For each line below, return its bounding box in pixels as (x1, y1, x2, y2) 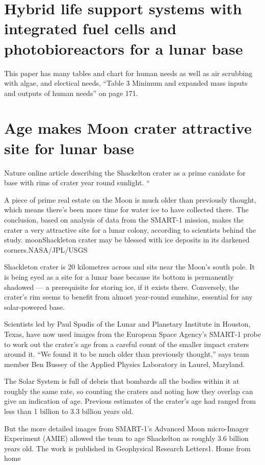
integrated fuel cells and (4, 18, 177, 39)
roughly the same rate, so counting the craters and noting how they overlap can (4, 385, 253, 396)
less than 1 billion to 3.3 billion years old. (4, 406, 134, 417)
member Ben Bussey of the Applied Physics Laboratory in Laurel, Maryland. (4, 358, 245, 369)
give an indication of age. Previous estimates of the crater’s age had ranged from (4, 396, 256, 406)
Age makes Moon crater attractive (4, 117, 252, 138)
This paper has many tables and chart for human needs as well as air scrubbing (4, 67, 253, 78)
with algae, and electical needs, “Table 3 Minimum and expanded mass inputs (4, 78, 248, 88)
